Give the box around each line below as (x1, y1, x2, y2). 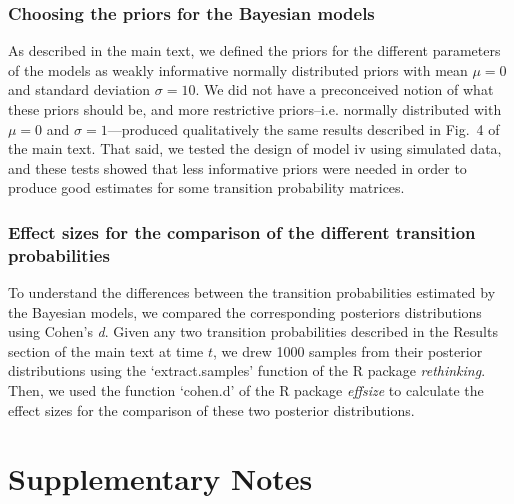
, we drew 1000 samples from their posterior (213, 340, 483, 361)
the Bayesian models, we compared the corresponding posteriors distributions (8, 301, 482, 322)
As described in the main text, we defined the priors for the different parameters (8, 40, 501, 61)
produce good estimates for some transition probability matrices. (8, 177, 405, 198)
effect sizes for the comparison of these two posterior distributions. (8, 399, 415, 420)
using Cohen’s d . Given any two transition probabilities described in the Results (8, 321, 498, 342)
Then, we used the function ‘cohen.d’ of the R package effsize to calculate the (8, 380, 484, 401)
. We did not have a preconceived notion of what (195, 79, 494, 100)
